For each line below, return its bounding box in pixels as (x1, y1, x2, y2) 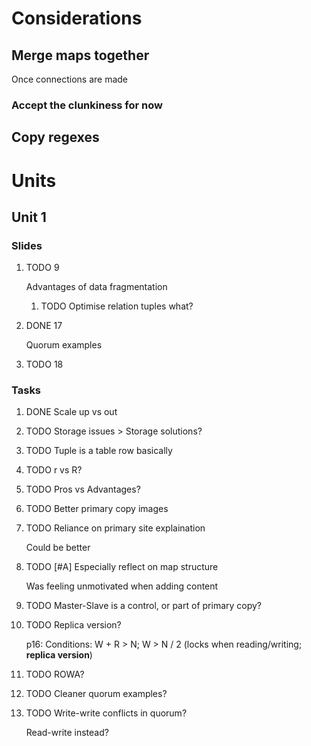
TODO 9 (25, 262, 60, 274)
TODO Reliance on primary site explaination (25, 522, 206, 534)
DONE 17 (25, 320, 63, 332)
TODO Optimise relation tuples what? (40, 300, 194, 312)
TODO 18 (25, 358, 64, 371)
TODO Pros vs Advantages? (25, 483, 141, 496)
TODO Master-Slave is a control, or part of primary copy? (25, 600, 263, 612)
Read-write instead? (25, 727, 109, 739)
